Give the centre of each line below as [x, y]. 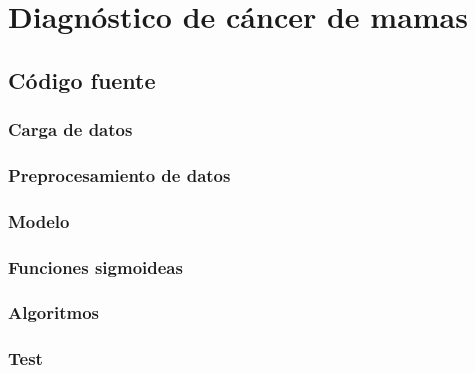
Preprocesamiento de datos [119, 174]
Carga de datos [70, 129]
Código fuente [82, 79]
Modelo [39, 220]
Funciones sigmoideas [95, 266]
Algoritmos [54, 312]
